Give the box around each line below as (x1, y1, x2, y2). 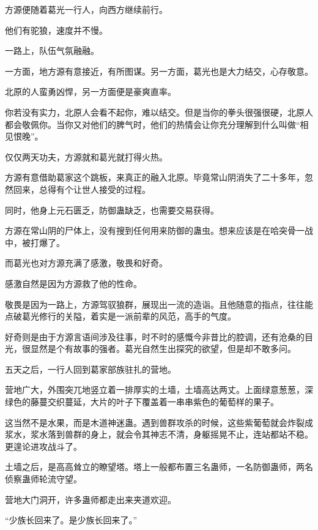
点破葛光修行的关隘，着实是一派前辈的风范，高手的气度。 (5, 310, 236, 323)
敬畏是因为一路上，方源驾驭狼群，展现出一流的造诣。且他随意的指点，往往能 (5, 297, 313, 310)
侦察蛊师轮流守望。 (5, 472, 82, 485)
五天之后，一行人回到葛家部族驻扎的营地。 (5, 362, 176, 375)
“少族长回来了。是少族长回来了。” (5, 513, 138, 526)
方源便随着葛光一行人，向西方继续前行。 (5, 3, 168, 15)
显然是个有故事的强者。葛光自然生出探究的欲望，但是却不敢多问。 (30, 342, 296, 355)
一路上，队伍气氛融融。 (5, 44, 99, 57)
